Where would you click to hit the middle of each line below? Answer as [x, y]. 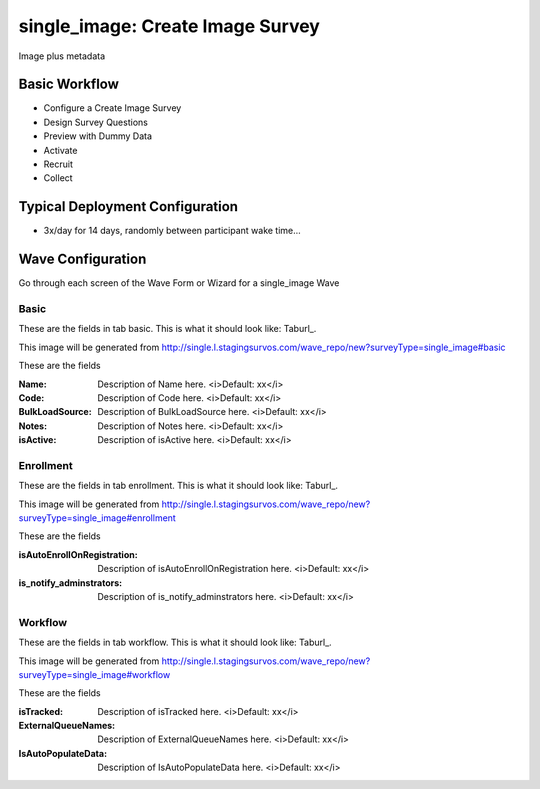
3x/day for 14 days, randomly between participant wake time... [172, 231]
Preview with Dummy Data [98, 136]
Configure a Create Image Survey [112, 108]
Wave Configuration [82, 259]
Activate [60, 150]
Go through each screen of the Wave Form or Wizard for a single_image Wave [179, 283]
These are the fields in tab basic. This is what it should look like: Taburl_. [167, 329]
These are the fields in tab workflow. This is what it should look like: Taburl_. [175, 642]
